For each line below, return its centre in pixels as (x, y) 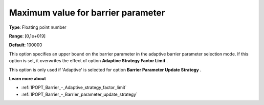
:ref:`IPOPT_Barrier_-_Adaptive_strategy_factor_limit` (74, 87)
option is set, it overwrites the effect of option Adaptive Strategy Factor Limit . (88, 61)
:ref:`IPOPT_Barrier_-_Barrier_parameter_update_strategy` (79, 94)
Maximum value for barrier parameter (87, 13)
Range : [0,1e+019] (27, 36)
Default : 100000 (26, 45)
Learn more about (28, 78)
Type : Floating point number (38, 27)
